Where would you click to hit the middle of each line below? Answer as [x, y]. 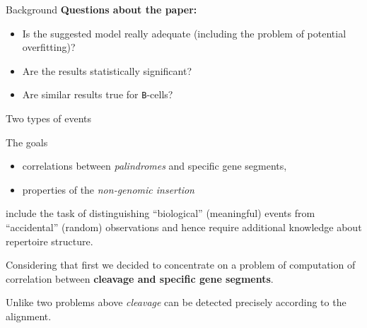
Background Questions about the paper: [101, 9]
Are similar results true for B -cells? [98, 94]
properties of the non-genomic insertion [108, 189]
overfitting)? [49, 47]
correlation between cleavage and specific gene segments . [140, 278]
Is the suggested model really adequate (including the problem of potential [184, 33]
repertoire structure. [49, 241]
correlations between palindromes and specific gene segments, [155, 166]
